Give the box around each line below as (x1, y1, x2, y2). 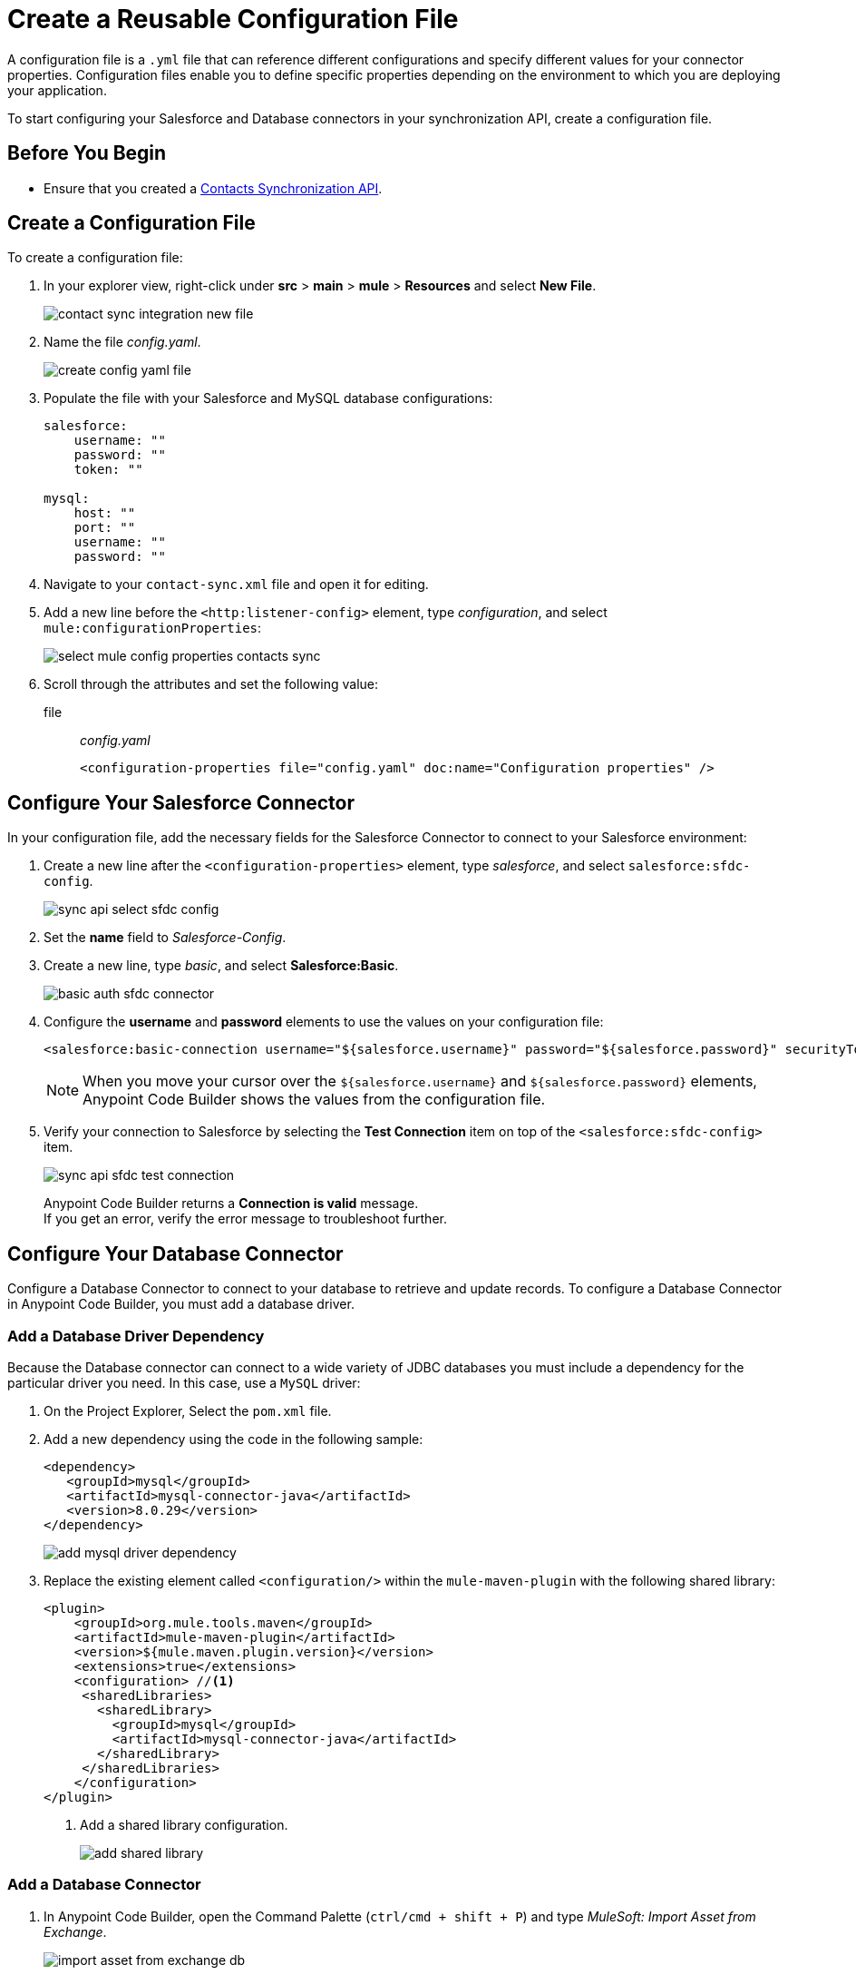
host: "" (73, 506, 136, 521)
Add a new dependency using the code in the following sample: (44, 1430, 423, 1447)
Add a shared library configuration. (80, 1816, 288, 1833)
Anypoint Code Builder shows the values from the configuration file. (83, 1090, 546, 1109)
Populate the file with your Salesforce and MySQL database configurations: (44, 390, 493, 407)
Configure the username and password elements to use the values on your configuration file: (44, 1014, 604, 1030)
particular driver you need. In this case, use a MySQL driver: (7, 1374, 361, 1390)
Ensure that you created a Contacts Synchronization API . (44, 180, 383, 196)
